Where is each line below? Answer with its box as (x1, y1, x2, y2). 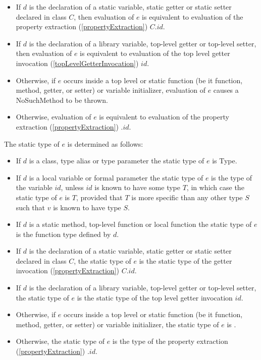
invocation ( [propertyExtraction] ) (16, 265, 119, 276)
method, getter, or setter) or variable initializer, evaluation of (16, 85, 206, 95)
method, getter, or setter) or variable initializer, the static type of (16, 319, 219, 329)
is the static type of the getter (139, 255, 232, 266)
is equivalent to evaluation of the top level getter (80, 48, 230, 58)
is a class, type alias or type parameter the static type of (29, 155, 204, 166)
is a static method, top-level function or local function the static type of (29, 219, 252, 229)
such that (16, 202, 45, 212)
